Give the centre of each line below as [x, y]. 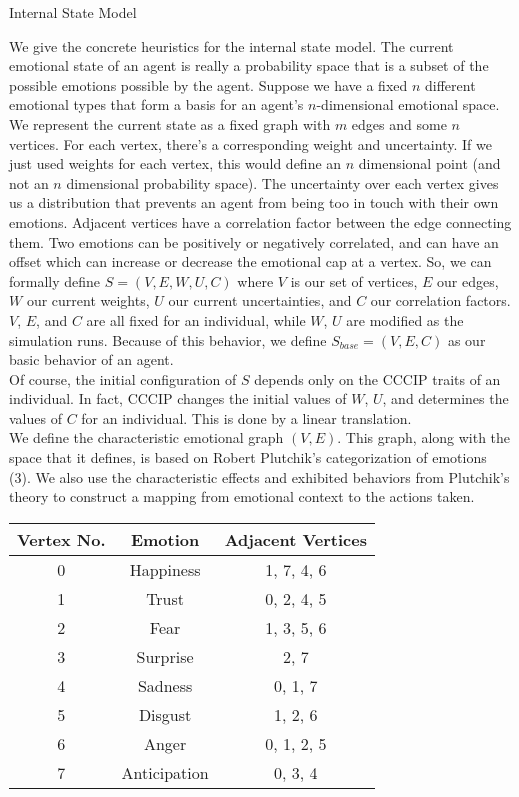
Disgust [165, 714]
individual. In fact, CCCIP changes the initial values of [178, 398]
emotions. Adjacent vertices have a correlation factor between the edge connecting [260, 221]
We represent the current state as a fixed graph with [170, 123]
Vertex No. [61, 539]
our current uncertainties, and [260, 300]
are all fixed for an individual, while [196, 319]
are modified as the [405, 319]
